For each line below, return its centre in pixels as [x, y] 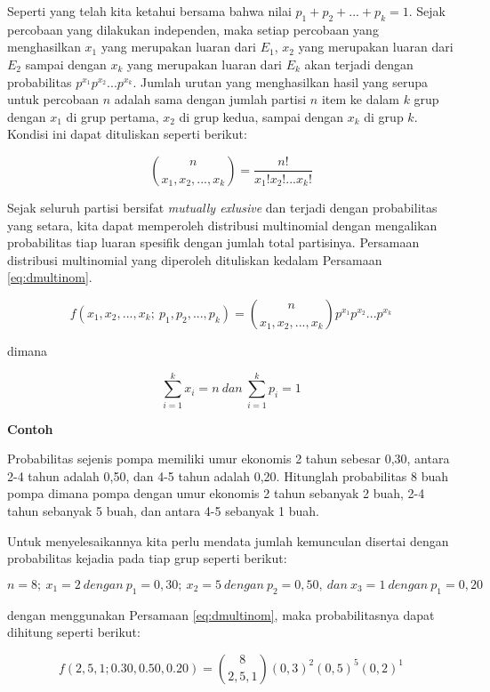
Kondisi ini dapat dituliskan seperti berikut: [127, 134]
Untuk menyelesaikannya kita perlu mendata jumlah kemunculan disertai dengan [228, 540]
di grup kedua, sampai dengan [261, 116]
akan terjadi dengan [359, 64]
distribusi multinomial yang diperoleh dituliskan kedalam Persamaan [195, 259]
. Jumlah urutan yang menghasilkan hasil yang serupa [280, 81]
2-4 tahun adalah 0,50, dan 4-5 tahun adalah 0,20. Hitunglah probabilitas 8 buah [228, 475]
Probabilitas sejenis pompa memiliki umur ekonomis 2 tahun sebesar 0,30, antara [229, 459]
